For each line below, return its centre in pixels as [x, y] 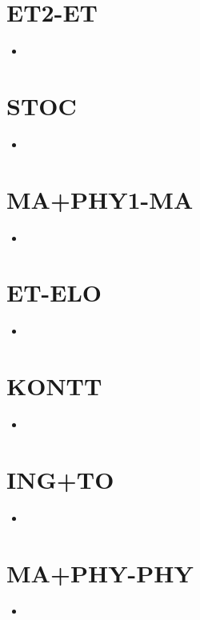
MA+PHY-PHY [100, 572]
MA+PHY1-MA [100, 199]
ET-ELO [54, 292]
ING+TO [60, 479]
